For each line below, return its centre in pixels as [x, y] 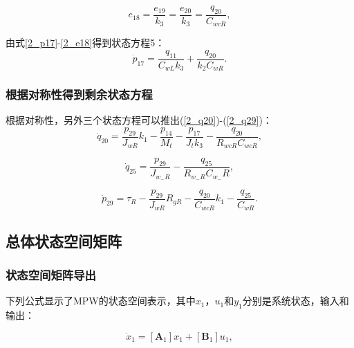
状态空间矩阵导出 [51, 274]
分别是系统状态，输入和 [296, 301]
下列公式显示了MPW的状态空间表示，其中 [101, 301]
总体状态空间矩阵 [64, 240]
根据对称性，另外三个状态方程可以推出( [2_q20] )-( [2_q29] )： [139, 120]
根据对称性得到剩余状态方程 [79, 94]
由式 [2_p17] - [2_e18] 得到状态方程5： [85, 43]
